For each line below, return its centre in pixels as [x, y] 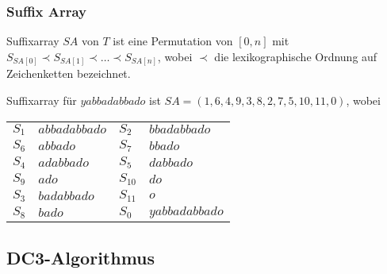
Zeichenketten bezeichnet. [69, 73]
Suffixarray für [42, 100]
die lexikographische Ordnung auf [296, 56]
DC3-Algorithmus [81, 257]
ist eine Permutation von [173, 41]
